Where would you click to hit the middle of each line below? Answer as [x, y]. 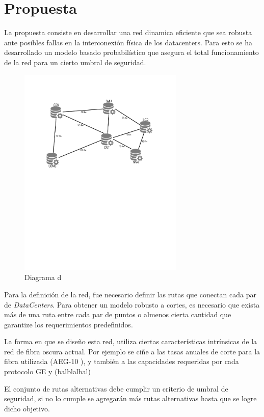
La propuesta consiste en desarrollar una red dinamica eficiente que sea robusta [128, 32]
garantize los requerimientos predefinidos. [69, 324]
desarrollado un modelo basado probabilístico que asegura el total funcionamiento [131, 52]
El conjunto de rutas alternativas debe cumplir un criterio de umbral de [116, 388]
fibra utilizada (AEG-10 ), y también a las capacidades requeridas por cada [122, 361]
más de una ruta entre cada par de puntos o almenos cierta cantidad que [118, 314]
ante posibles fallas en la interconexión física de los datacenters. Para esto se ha [128, 42]
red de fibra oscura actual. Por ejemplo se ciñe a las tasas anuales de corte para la [132, 351]
